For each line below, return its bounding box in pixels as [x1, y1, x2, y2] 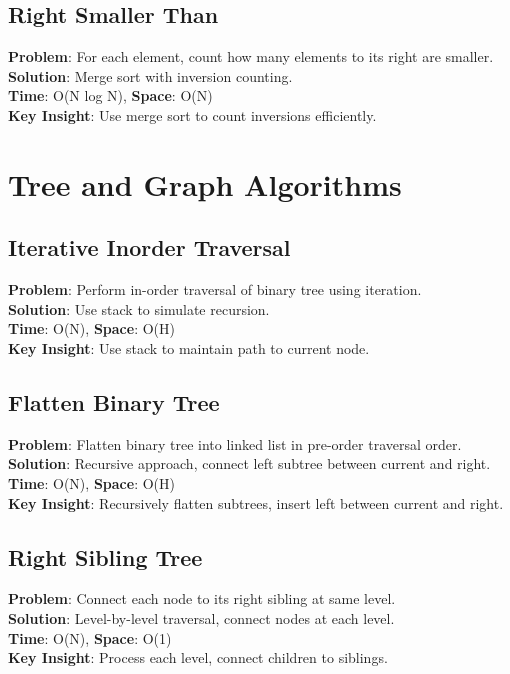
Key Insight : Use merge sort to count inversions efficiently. [8, 104, 377, 125]
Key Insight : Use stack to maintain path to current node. [8, 337, 370, 358]
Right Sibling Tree [8, 541, 203, 572]
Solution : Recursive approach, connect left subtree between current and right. [8, 453, 491, 474]
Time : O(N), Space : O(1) [8, 627, 172, 648]
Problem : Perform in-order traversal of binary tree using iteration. [8, 279, 422, 300]
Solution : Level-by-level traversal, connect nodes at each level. [8, 607, 395, 628]
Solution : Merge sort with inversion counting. [8, 65, 293, 86]
